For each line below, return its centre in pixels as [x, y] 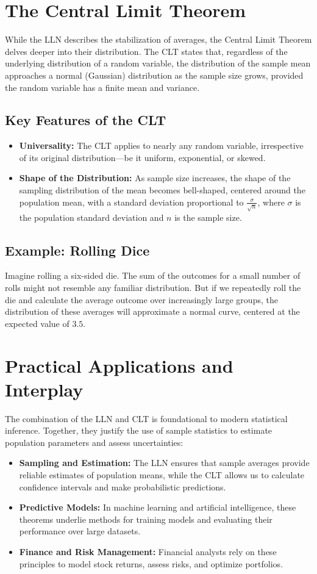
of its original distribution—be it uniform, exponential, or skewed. [142, 157]
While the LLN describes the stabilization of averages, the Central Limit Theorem [158, 39]
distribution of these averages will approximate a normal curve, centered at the [152, 311]
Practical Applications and [119, 365]
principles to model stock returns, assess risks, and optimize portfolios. [151, 563]
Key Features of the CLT [86, 120]
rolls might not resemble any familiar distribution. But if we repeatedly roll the [153, 288]
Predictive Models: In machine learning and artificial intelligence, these [158, 507]
